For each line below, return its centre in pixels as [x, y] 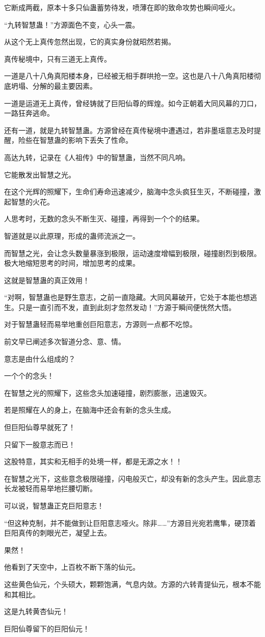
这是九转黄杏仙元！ [36, 611]
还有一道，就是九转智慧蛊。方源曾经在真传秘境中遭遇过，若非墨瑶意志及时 [129, 130]
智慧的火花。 [32, 201]
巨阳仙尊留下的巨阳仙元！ [47, 628]
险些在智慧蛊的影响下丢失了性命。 [75, 140]
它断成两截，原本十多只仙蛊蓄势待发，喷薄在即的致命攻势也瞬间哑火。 [122, 7]
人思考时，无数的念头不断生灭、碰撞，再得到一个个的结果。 [104, 219]
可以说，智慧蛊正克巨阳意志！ [54, 505]
